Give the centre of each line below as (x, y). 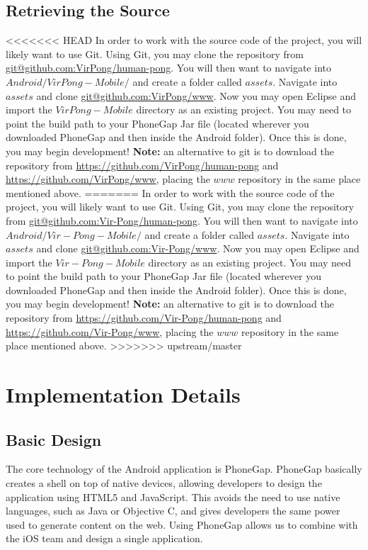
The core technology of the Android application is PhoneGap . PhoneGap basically (184, 469)
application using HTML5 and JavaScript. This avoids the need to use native (173, 496)
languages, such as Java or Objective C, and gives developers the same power (173, 511)
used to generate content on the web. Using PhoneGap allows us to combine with (182, 524)
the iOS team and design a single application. (104, 538)
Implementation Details (123, 394)
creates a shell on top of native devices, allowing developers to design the (164, 483)
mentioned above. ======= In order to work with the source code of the (170, 192)
